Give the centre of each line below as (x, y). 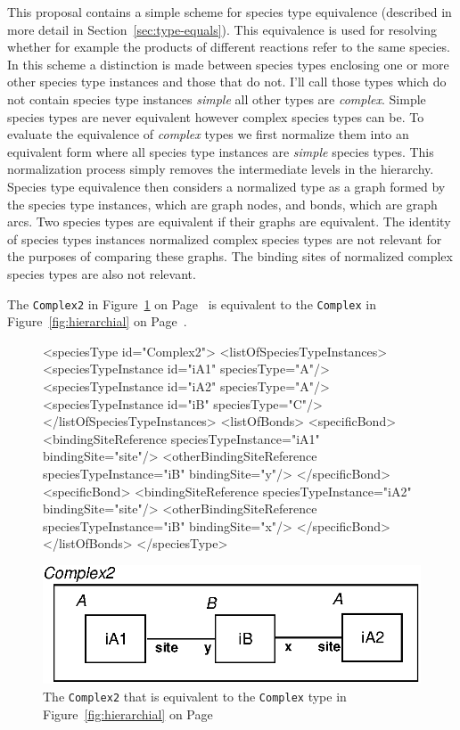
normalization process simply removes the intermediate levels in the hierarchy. (221, 169)
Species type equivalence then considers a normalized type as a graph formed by (226, 186)
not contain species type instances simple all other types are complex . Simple (217, 98)
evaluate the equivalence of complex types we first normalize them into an (208, 134)
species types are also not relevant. (102, 273)
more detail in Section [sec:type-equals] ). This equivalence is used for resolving (222, 29)
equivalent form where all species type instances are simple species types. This (221, 151)
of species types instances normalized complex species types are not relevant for (225, 238)
